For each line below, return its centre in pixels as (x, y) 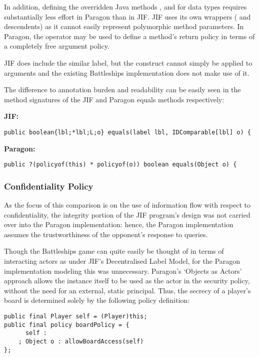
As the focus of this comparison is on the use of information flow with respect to (127, 205)
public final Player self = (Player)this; (76, 316)
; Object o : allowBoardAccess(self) (81, 341)
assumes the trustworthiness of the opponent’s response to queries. (106, 234)
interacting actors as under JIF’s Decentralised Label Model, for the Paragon (122, 261)
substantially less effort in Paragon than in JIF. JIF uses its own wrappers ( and (127, 16)
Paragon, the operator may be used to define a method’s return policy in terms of (129, 36)
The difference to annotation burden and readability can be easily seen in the (122, 90)
